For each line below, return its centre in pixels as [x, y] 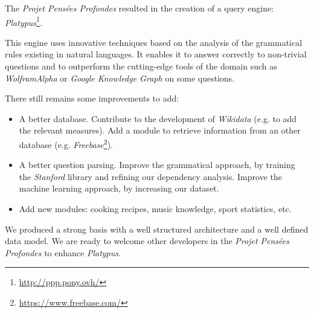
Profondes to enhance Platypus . [63, 252]
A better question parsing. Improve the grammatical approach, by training [157, 165]
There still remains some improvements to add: [92, 98]
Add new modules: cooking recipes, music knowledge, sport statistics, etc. [155, 209]
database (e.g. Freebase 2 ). [66, 144]
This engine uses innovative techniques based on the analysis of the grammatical [154, 42]
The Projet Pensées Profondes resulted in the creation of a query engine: [139, 8]
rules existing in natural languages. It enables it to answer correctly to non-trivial [156, 54]
